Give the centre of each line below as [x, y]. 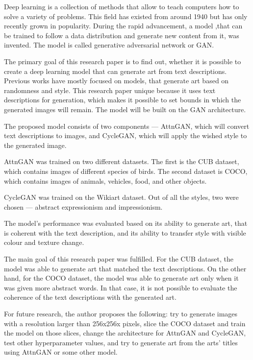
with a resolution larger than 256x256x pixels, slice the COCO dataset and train [125, 323]
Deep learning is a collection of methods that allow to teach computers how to [122, 6]
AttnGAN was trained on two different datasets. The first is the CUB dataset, [122, 161]
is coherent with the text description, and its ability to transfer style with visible [125, 232]
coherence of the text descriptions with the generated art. [90, 297]
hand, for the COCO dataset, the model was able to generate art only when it [121, 278]
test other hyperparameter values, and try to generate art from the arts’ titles [121, 342]
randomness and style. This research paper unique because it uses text [110, 90]
